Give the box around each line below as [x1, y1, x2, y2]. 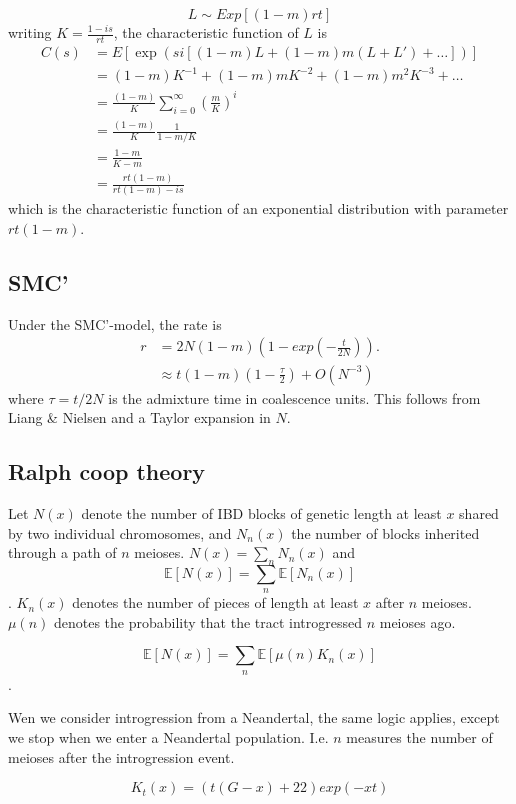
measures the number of [346, 727, 493, 748]
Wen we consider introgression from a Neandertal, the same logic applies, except [8, 707, 500, 728]
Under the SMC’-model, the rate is [8, 313, 222, 334]
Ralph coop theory [8, 456, 206, 487]
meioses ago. [379, 611, 456, 632]
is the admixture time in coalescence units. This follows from [108, 387, 481, 408]
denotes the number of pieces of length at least [72, 592, 359, 613]
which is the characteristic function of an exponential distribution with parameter [8, 198, 509, 219]
